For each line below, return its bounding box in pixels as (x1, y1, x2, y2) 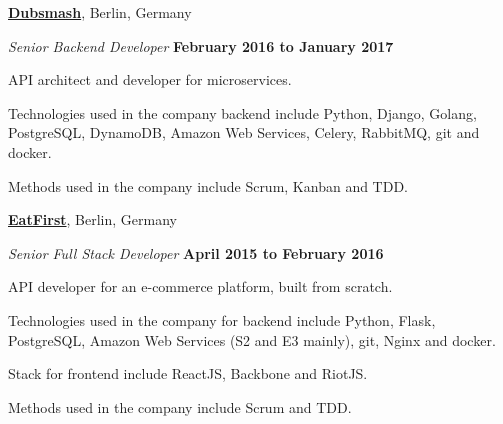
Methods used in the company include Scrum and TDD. (8, 396, 352, 417)
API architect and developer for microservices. (8, 69, 292, 90)
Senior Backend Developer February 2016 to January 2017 (8, 35, 394, 56)
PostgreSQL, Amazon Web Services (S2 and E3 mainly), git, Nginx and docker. (8, 329, 496, 350)
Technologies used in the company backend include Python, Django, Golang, (8, 102, 477, 123)
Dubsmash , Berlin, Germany (8, 2, 192, 22)
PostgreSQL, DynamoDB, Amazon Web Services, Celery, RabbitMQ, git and (8, 122, 480, 143)
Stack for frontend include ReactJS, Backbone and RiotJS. (8, 363, 368, 384)
